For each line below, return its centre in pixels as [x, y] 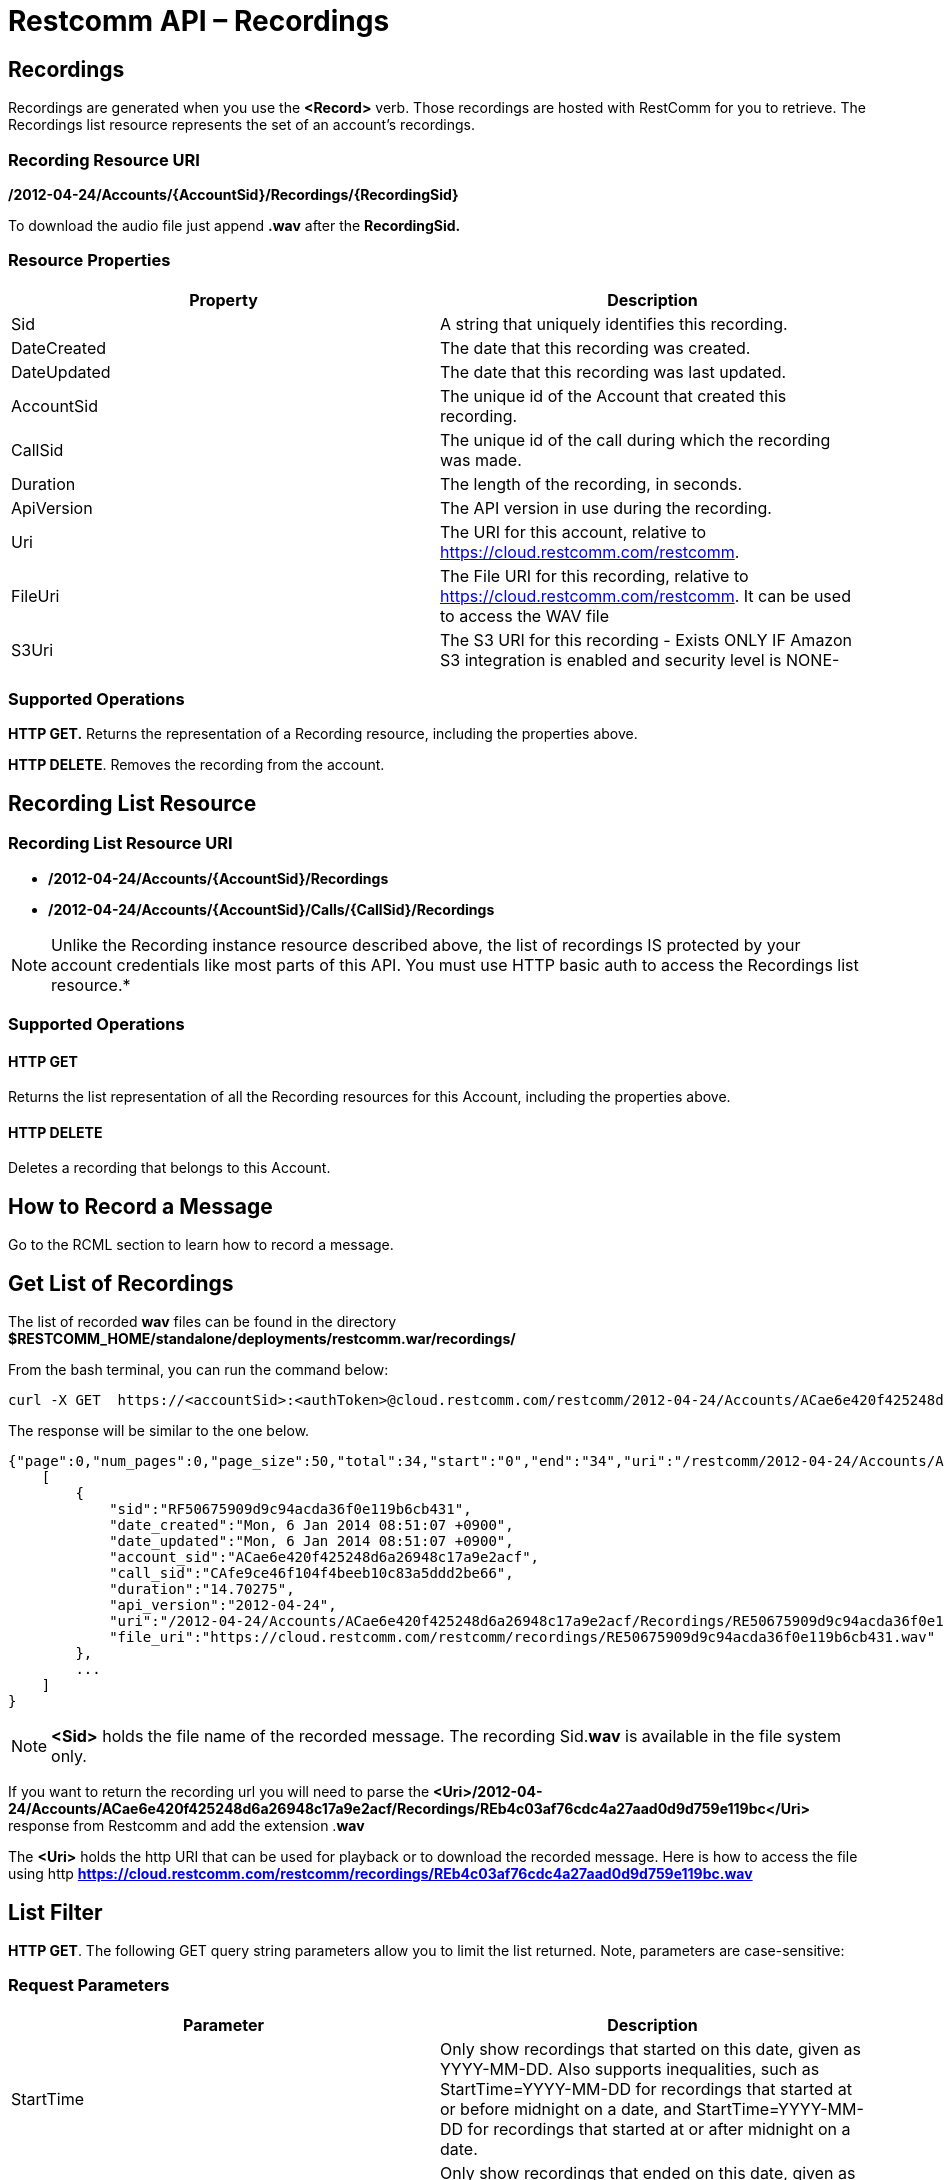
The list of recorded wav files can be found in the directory [202, 1322]
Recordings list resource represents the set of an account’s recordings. [241, 125]
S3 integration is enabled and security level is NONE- [640, 659]
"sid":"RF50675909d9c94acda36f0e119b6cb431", [290, 1509]
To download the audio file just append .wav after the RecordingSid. [234, 225]
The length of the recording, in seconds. [591, 483]
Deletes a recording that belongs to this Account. [169, 1168]
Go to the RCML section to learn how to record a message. [201, 1245]
